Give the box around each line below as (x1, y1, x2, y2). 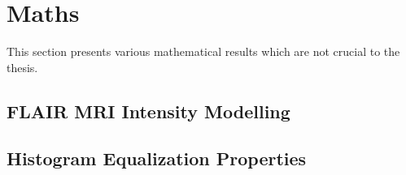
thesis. (7, 58, 38, 75)
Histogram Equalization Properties (7, 146, 307, 171)
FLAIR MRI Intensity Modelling (7, 98, 290, 123)
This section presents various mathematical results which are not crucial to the (7, 43, 400, 60)
